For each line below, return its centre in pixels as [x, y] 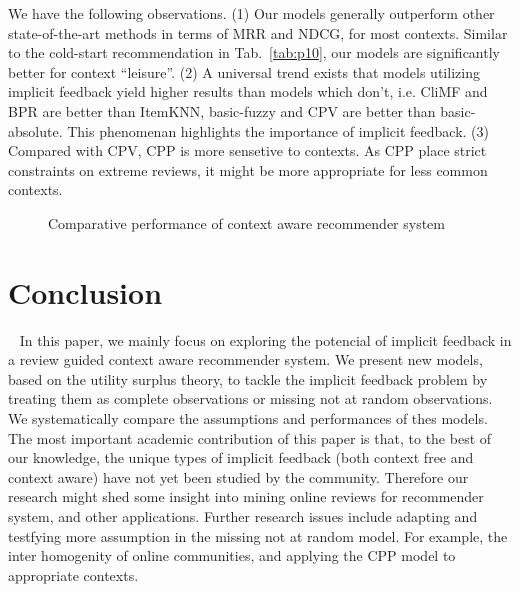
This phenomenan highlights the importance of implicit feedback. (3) [278, 130]
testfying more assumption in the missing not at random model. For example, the [258, 535]
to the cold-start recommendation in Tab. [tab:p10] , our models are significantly [254, 52]
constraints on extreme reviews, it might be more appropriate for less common [248, 169]
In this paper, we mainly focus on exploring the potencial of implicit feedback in [265, 339]
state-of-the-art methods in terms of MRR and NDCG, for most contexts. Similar [258, 32]
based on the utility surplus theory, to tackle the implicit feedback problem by [248, 378]
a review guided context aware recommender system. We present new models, [245, 359]
